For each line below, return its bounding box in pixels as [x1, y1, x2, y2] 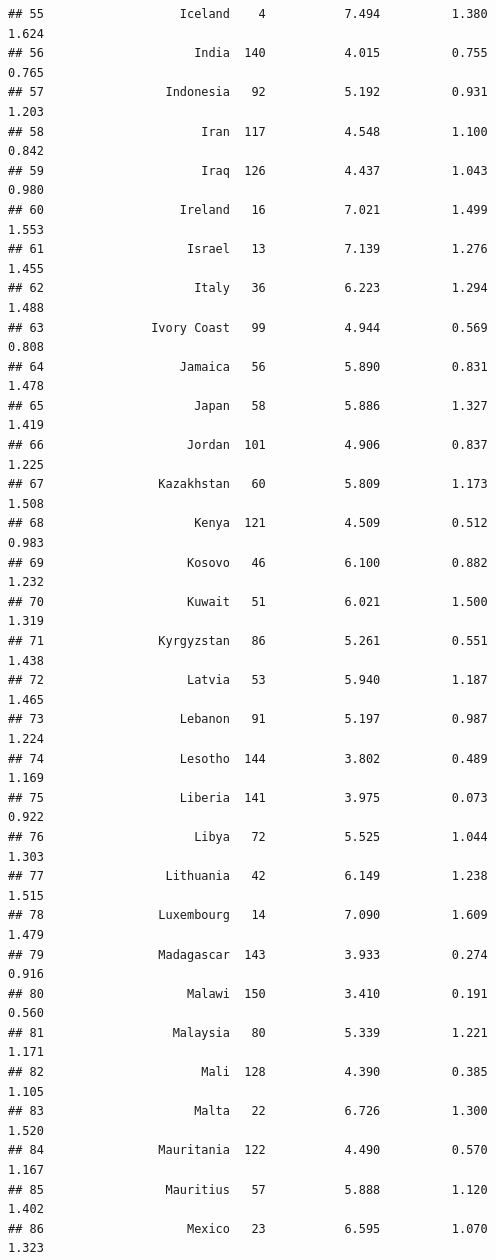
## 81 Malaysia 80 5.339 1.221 [8, 1025, 488, 1040]
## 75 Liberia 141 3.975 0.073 [8, 790, 488, 805]
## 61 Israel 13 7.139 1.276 [8, 242, 488, 257]
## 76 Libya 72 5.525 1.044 [8, 829, 488, 844]
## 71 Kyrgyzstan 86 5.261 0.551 [8, 634, 488, 648]
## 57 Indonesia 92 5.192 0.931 [8, 85, 488, 100]
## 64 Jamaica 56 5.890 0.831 [8, 359, 488, 374]
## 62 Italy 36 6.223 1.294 [8, 281, 488, 296]
